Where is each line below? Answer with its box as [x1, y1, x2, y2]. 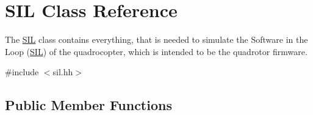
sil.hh [52, 65, 73, 78]
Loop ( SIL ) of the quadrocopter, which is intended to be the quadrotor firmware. [5, 45, 308, 57]
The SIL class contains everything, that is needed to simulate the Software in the [5, 33, 308, 46]
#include [5, 65, 39, 78]
